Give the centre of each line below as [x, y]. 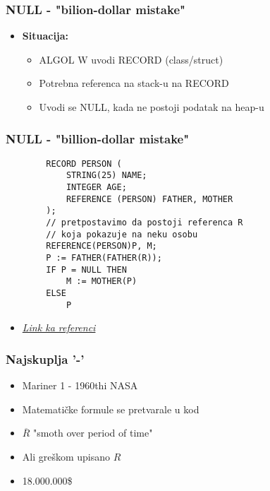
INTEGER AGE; [96, 188]
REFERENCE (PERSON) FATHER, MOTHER [149, 199]
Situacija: [45, 36]
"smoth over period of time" [93, 433]
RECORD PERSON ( [84, 164]
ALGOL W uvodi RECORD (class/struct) [131, 59]
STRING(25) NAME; [106, 176]
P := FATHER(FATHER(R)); [104, 258]
